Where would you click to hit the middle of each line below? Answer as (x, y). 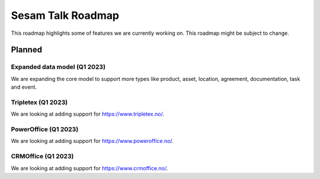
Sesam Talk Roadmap (65, 15)
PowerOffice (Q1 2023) (45, 129)
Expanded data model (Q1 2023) (58, 67)
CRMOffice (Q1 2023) (42, 157)
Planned (27, 50)
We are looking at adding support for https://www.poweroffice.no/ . (92, 141)
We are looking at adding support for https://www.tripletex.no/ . (87, 114)
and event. (24, 87)
